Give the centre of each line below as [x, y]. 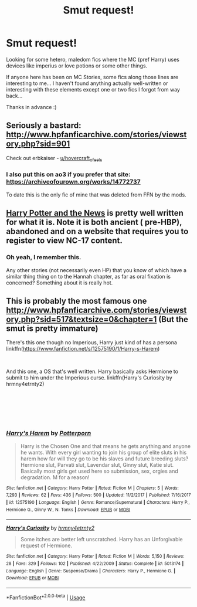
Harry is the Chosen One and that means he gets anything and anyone [106, 446]
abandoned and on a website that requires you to [97, 231]
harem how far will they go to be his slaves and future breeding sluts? [104, 459]
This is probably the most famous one [77, 301]
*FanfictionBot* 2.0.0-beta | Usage [46, 597]
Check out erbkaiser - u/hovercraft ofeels [54, 159]
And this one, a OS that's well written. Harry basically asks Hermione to [92, 372]
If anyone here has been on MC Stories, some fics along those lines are [92, 77]
